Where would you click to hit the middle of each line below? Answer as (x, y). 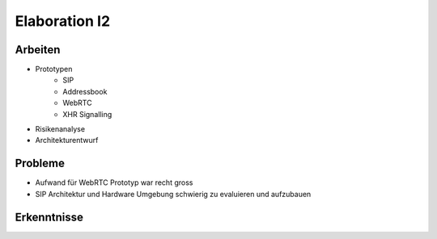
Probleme (40, 164)
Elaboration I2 (63, 21)
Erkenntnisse (49, 217)
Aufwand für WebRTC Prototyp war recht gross (114, 182)
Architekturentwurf (67, 140)
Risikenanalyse (60, 129)
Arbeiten (38, 50)
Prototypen (54, 69)
